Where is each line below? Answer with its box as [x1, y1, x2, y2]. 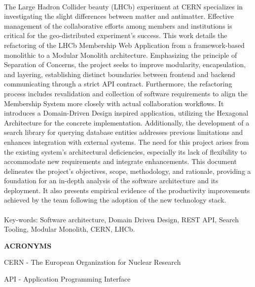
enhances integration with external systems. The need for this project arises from [4, 136, 249, 147]
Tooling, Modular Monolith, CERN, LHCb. [4, 224, 135, 234]
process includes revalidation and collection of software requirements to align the [4, 88, 248, 98]
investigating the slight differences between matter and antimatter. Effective [4, 11, 234, 21]
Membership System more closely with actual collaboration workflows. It [4, 98, 224, 108]
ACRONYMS [4, 240, 52, 250]
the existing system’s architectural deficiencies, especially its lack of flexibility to [4, 146, 247, 157]
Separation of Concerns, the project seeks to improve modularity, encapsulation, [4, 59, 246, 70]
